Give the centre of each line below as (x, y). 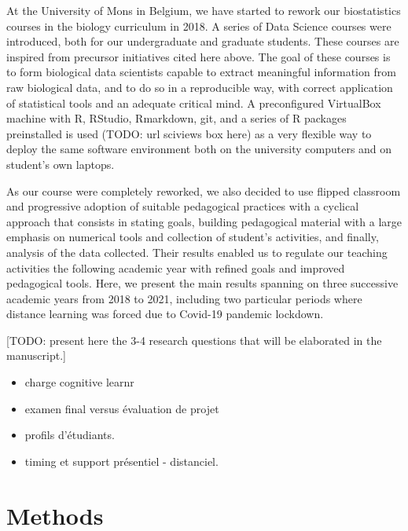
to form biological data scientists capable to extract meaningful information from (201, 72)
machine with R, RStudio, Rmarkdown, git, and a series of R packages (176, 118)
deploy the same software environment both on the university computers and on (199, 149)
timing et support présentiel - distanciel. (121, 461)
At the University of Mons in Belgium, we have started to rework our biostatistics (204, 10)
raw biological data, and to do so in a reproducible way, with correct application (200, 87)
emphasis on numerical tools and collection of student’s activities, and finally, (193, 237)
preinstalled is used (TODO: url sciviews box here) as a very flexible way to (189, 133)
